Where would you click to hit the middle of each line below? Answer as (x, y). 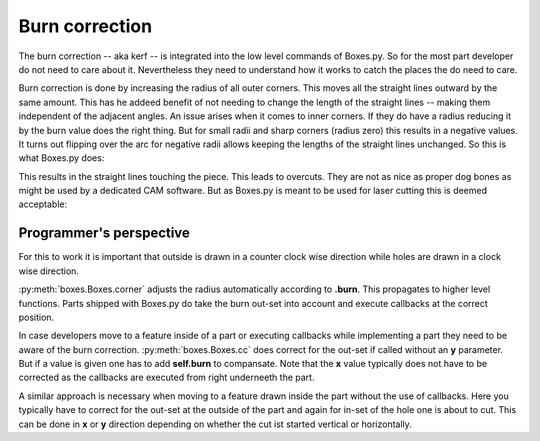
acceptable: (43, 204)
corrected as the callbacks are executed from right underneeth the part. (166, 377)
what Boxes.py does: (61, 158)
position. (36, 317)
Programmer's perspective (104, 233)
